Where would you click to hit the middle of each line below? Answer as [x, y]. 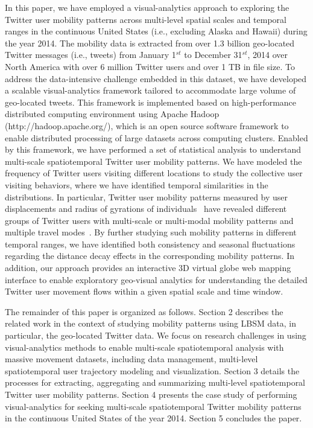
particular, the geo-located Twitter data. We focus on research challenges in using [156, 335]
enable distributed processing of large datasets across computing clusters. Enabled [156, 137]
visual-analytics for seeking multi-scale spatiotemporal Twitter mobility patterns [153, 406]
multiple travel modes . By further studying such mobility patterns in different [151, 232]
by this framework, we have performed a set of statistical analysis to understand [153, 149]
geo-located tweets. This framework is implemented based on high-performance [151, 102]
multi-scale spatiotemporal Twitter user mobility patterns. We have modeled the [153, 161]
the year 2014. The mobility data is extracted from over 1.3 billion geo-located [150, 43]
